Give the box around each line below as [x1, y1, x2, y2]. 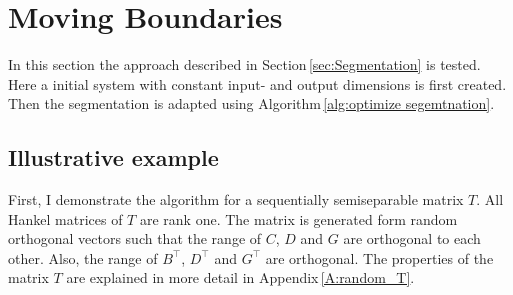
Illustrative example [8, 142, 219, 173]
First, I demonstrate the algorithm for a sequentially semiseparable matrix [8, 189, 464, 210]
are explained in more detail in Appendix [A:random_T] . [66, 267, 415, 288]
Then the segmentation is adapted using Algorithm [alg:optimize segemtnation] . [8, 93, 495, 114]
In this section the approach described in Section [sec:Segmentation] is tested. [8, 54, 481, 75]
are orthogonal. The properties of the [265, 247, 494, 268]
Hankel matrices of [8, 208, 123, 229]
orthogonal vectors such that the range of [8, 228, 262, 249]
